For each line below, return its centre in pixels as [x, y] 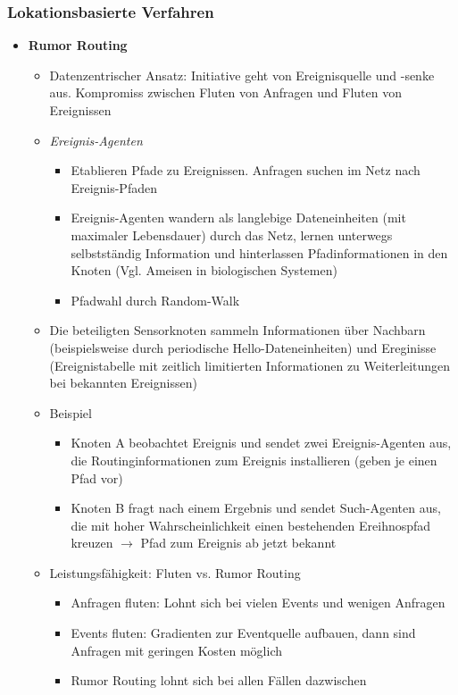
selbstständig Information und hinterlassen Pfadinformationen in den [259, 252]
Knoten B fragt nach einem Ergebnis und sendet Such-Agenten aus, [256, 508]
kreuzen [92, 543]
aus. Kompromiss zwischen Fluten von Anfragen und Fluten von [225, 92]
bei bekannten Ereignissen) [123, 383]
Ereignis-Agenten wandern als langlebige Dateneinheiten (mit [238, 218]
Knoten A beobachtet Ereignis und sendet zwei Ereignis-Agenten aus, [261, 443]
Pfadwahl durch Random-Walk [155, 300]
